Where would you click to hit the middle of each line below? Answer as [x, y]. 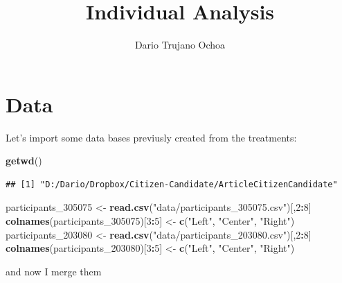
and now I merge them [54, 271]
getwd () [24, 161]
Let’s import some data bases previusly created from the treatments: [151, 137]
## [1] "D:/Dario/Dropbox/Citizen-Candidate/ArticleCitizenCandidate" [172, 184]
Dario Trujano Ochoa [180, 45]
